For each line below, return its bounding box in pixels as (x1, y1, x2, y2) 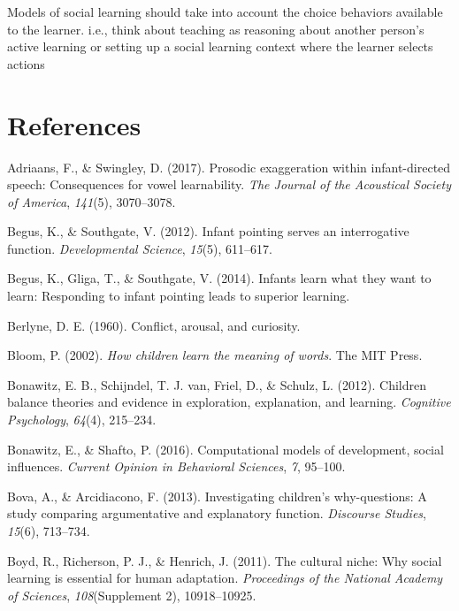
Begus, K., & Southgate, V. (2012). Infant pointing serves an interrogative (7, 222, 409, 241)
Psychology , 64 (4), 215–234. (7, 410, 157, 429)
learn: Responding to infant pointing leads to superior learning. (7, 286, 350, 305)
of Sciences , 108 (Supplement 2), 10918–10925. (7, 585, 256, 604)
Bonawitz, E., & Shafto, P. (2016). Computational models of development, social (7, 439, 444, 458)
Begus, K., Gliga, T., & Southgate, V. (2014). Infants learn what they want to (7, 269, 432, 287)
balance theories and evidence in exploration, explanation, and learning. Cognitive (7, 393, 451, 411)
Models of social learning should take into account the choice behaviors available (7, 3, 443, 20)
